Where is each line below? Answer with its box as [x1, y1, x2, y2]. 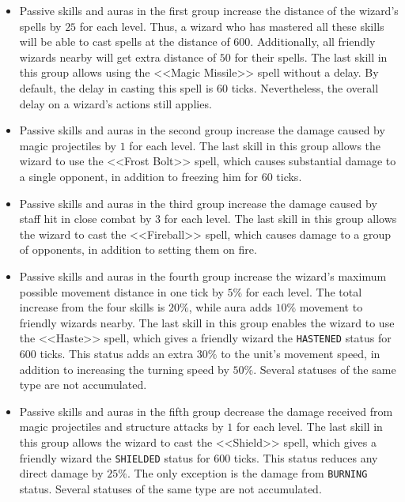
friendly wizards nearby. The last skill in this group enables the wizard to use [19, 314, 395, 330]
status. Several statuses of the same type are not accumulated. [19, 480, 322, 496]
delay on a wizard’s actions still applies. [19, 95, 212, 111]
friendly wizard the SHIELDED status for [19, 449, 210, 466]
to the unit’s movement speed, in [221, 345, 380, 361]
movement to [299, 299, 363, 315]
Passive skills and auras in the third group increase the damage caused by [19, 194, 377, 211]
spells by [19, 17, 62, 34]
